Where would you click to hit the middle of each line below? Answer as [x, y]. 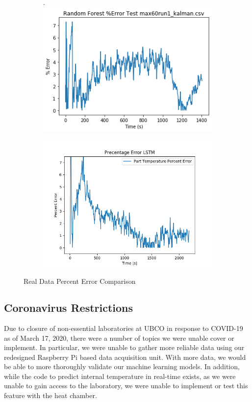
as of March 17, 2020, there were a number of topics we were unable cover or [119, 338]
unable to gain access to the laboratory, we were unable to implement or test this [126, 386]
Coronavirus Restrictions [69, 308]
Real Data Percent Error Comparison [80, 281]
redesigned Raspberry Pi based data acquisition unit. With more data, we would [125, 357]
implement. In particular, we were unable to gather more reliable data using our [124, 347]
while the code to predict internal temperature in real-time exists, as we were [120, 376]
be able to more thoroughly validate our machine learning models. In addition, [122, 366]
